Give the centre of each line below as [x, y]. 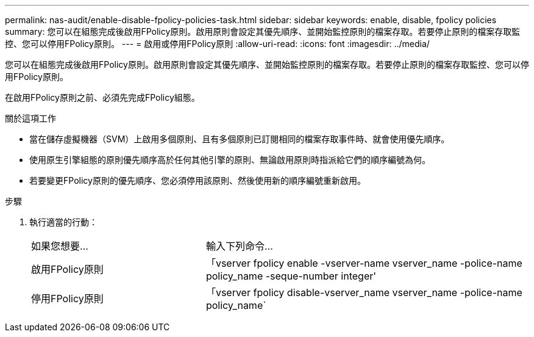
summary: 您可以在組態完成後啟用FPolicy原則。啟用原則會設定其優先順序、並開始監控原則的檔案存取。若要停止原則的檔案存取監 [263, 31]
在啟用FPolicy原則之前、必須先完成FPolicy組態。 [102, 97]
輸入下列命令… [239, 246]
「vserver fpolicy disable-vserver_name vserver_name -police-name [364, 292]
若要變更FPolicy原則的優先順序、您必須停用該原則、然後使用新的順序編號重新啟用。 [198, 180]
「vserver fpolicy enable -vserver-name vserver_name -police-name [364, 263]
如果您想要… [60, 246]
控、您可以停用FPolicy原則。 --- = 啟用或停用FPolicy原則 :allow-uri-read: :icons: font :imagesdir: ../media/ [217, 44]
